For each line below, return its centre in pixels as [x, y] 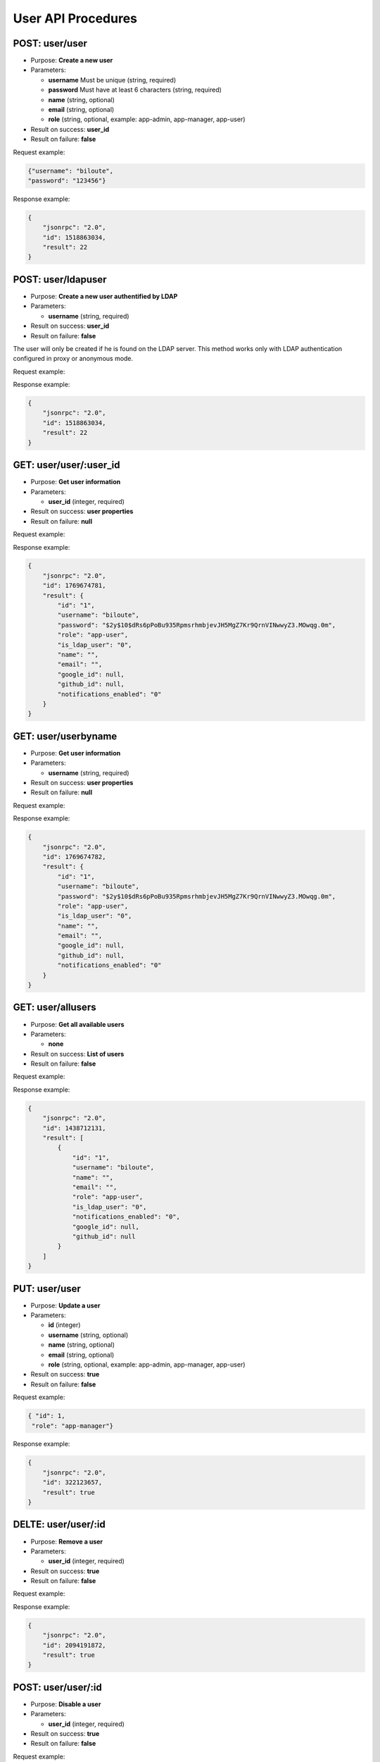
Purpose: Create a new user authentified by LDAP [104, 296]
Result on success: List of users [77, 1054]
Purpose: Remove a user [67, 1541]
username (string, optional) [88, 1335]
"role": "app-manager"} [73, 1426]
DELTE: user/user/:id [59, 1525]
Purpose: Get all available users [77, 1024]
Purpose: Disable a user [66, 1704]
